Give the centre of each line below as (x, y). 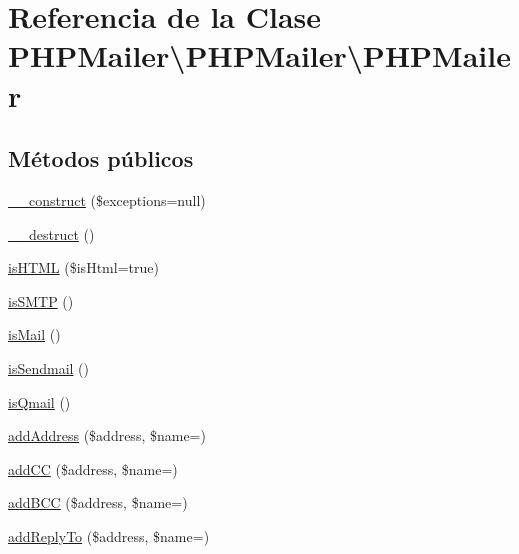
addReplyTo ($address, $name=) (109, 535)
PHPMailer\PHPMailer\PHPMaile (259, 55)
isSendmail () (48, 367)
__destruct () (51, 233)
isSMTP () (41, 300)
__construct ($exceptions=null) (107, 199)
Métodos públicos (101, 158)
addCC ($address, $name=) (93, 468)
